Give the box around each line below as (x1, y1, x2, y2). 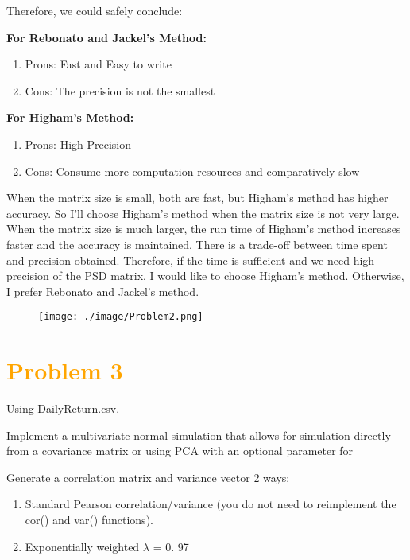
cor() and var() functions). (25, 511, 153, 528)
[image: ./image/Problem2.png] (38, 311, 203, 323)
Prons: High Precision (25, 135, 132, 152)
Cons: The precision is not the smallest (25, 82, 215, 99)
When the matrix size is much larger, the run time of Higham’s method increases (6, 220, 401, 237)
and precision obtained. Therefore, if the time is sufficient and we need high (6, 251, 375, 268)
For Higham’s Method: (6, 109, 134, 126)
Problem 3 (6, 354, 123, 387)
